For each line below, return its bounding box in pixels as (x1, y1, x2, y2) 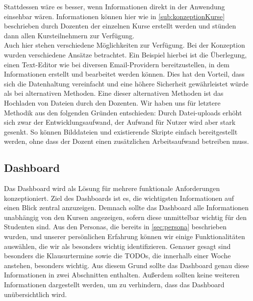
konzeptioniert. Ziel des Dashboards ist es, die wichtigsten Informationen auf (4, 192, 234, 203)
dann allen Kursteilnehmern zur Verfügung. (4, 30, 134, 40)
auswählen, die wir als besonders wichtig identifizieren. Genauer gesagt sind (4, 241, 231, 251)
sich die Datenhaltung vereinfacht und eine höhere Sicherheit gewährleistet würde (4, 78, 249, 88)
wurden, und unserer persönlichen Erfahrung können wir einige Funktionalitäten (4, 231, 245, 242)
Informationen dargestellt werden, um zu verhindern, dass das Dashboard (4, 279, 225, 290)
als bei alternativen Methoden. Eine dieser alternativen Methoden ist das (4, 88, 224, 98)
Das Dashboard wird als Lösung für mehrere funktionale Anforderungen (4, 183, 220, 193)
